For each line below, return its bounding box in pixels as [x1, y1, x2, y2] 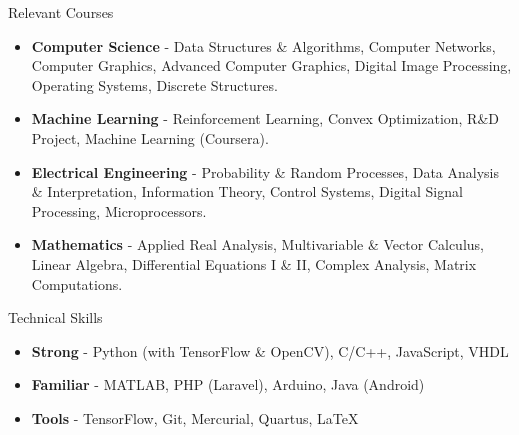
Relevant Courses [8, 2, 114, 22]
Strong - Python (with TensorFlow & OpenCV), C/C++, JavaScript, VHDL [31, 340, 509, 361]
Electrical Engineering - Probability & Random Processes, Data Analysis [31, 161, 499, 182]
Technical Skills [8, 307, 103, 328]
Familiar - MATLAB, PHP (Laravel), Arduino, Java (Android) [31, 374, 425, 395]
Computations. [31, 273, 123, 294]
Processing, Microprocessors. [31, 200, 207, 221]
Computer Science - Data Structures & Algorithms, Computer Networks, [31, 35, 496, 56]
